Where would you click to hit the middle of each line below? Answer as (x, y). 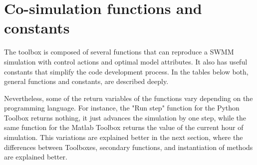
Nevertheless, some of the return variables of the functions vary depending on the (128, 98)
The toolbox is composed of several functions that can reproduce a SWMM (119, 52)
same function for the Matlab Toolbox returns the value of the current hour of (124, 127)
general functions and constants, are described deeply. (86, 81)
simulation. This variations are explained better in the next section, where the (124, 137)
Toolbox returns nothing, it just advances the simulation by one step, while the (125, 117)
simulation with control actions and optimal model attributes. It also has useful (126, 61)
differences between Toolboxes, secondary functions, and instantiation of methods (128, 147)
